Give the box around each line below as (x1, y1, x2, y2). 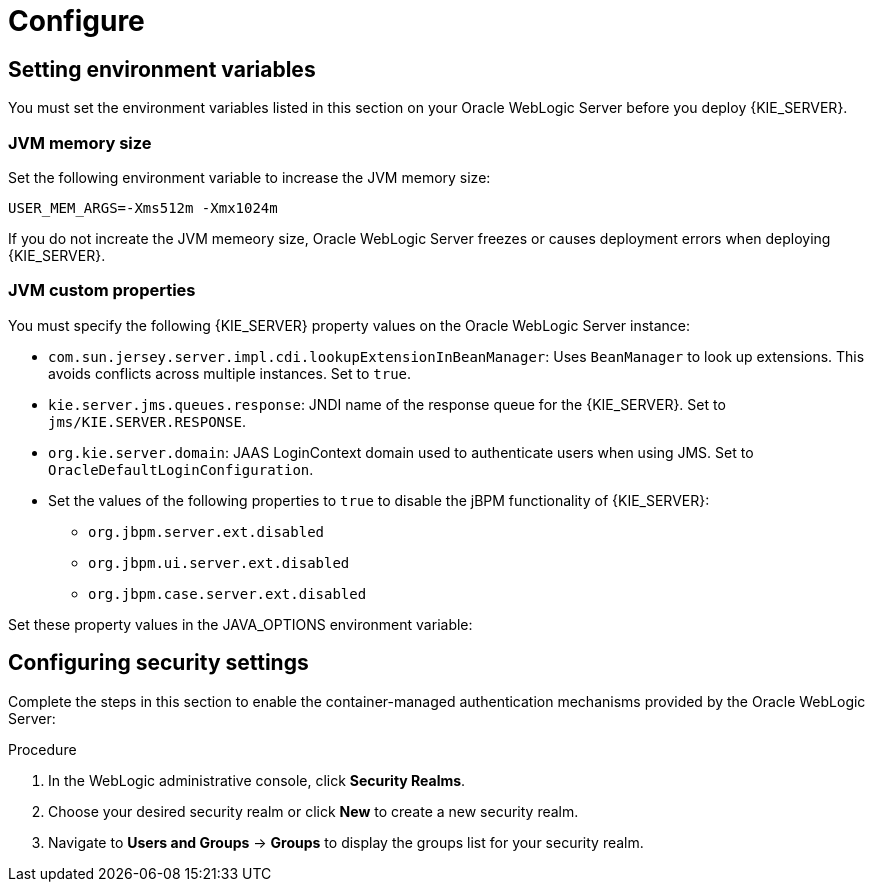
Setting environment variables (8, 56, 316, 82)
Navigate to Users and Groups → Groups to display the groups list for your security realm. (48, 833, 644, 851)
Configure (8, 4, 145, 38)
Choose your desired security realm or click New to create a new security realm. (48, 802, 579, 820)
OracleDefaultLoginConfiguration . (48, 460, 314, 478)
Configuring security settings (8, 650, 309, 676)
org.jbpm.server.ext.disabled (88, 523, 325, 540)
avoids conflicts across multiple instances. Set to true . (48, 364, 412, 382)
